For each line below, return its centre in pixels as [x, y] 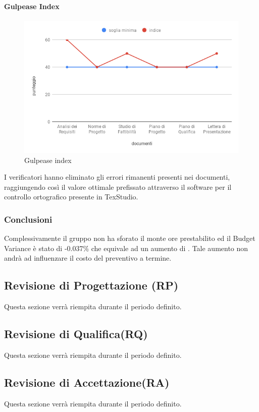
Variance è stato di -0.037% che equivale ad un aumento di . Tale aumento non [126, 248]
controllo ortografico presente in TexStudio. [71, 197]
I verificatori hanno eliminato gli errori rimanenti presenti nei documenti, [117, 177]
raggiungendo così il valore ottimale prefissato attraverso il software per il [118, 187]
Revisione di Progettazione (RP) [91, 285]
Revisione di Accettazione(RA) [87, 382]
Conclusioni [28, 219]
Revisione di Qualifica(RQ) [76, 334]
